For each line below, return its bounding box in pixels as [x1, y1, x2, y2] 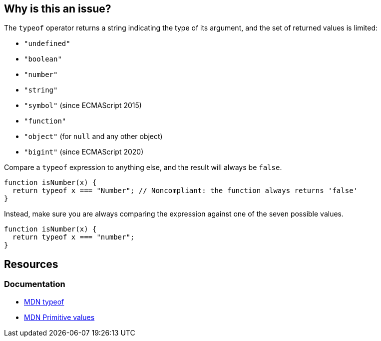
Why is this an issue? [4, 2, 111, 15]
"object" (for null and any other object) [24, 132, 163, 141]
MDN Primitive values [24, 312, 95, 321]
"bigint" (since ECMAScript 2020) [24, 147, 144, 156]
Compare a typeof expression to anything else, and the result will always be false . [4, 163, 282, 172]
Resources [4, 257, 58, 270]
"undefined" [24, 39, 70, 48]
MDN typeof [24, 297, 64, 306]
